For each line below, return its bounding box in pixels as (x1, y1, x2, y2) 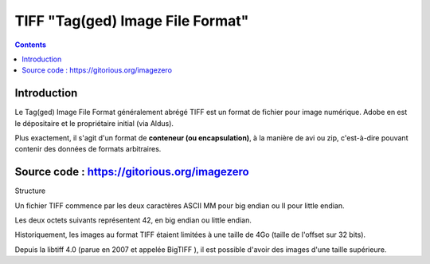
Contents (14, 40, 47, 49)
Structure (14, 186, 46, 195)
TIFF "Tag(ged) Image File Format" (14, 12, 249, 30)
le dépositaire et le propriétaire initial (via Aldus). (14, 118, 174, 128)
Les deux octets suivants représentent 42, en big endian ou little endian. (14, 215, 252, 225)
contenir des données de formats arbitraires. (14, 144, 162, 154)
